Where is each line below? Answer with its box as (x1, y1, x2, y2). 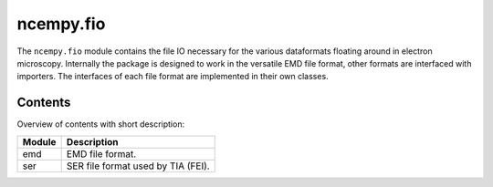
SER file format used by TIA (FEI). (66, 160, 210, 172)
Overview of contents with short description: (16, 119, 185, 130)
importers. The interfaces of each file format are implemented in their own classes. (16, 71, 329, 82)
